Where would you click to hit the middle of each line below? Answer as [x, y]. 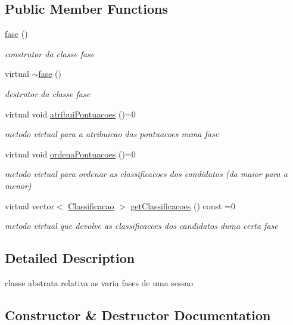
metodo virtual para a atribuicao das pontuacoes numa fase [112, 134]
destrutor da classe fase [48, 93]
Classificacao [91, 205]
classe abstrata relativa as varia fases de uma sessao [99, 282]
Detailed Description [70, 258]
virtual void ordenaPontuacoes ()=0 [70, 154]
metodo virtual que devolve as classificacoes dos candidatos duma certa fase [141, 226]
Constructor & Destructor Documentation [138, 315]
